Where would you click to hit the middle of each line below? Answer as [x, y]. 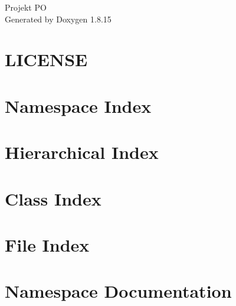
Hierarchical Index [82, 152]
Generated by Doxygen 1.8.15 [58, 19]
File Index [47, 244]
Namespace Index [78, 105]
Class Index [53, 198]
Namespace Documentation [118, 291]
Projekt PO [26, 7]
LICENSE [46, 59]
